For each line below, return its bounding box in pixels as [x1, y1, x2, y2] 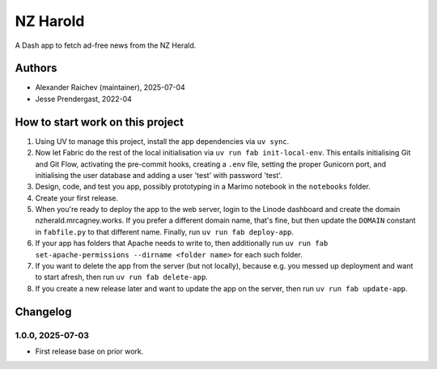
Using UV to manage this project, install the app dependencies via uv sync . [35, 136, 290, 146]
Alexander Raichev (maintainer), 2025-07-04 [35, 83, 185, 92]
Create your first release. [35, 193, 119, 202]
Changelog [15, 304, 72, 319]
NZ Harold [15, 12, 85, 30]
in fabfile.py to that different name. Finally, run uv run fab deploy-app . [35, 227, 295, 236]
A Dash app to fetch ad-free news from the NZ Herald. [15, 40, 197, 50]
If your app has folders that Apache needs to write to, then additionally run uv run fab [35, 239, 329, 248]
